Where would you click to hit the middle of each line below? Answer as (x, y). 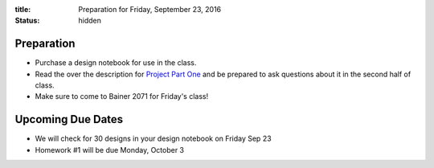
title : (23, 9)
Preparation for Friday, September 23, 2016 (150, 9)
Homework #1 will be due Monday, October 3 (110, 150)
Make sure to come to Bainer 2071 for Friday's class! (122, 96)
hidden (90, 21)
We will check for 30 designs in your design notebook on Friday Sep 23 (154, 139)
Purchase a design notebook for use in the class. (116, 63)
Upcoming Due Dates (69, 119)
